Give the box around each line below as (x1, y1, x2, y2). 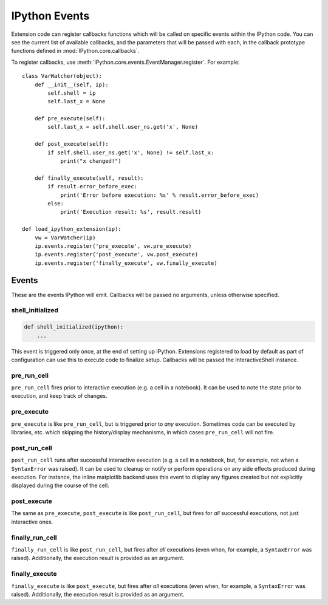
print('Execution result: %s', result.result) (60, 208, 202, 216)
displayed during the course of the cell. (11, 482, 109, 489)
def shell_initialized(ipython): (24, 324, 124, 330)
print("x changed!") (60, 158, 121, 165)
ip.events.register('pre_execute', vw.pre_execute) (34, 242, 192, 249)
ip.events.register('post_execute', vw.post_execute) (34, 251, 199, 258)
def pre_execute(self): (34, 115, 106, 122)
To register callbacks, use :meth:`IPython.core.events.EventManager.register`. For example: (11, 58, 240, 66)
